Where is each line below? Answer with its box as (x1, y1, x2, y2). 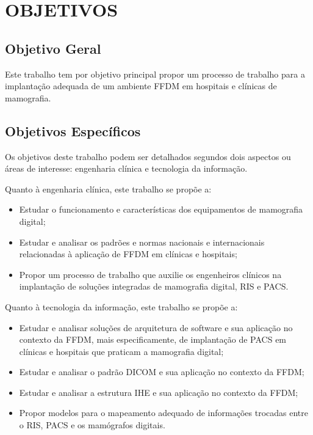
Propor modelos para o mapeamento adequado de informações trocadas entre (19, 406, 308, 419)
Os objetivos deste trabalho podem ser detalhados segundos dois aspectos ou (5, 150, 291, 163)
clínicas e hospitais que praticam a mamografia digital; (19, 345, 224, 357)
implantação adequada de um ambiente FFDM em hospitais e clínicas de (5, 79, 277, 92)
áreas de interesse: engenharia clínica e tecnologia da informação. (5, 162, 248, 175)
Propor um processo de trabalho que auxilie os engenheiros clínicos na (19, 268, 282, 280)
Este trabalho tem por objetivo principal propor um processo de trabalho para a (5, 67, 305, 80)
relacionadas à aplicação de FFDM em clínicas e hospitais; (19, 247, 237, 260)
